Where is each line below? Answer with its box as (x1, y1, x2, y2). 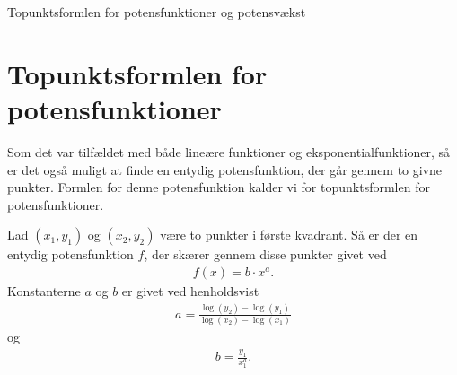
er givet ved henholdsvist (121, 281, 259, 300)
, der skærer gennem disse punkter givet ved (144, 245, 387, 264)
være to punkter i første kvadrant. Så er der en (160, 225, 418, 244)
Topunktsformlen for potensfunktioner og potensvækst (7, 3, 306, 21)
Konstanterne (7, 281, 81, 300)
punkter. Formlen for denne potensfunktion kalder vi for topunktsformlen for (7, 178, 430, 196)
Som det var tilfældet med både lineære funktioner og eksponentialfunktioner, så (7, 142, 451, 161)
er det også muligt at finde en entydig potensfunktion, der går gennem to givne (7, 160, 443, 179)
